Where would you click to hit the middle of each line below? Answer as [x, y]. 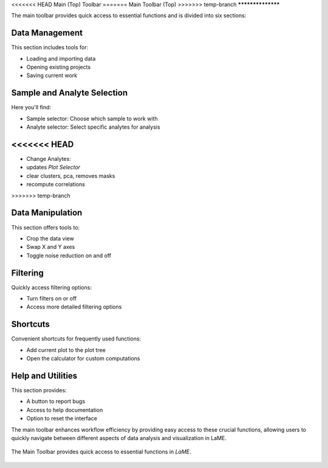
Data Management [47, 33]
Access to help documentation [65, 410]
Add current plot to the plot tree [66, 350]
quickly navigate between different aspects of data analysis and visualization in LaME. [119, 438]
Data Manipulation [47, 213]
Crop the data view [50, 238]
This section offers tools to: [46, 227]
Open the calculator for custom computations [83, 359]
